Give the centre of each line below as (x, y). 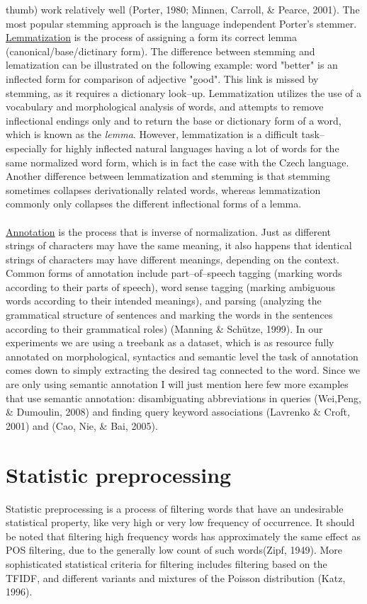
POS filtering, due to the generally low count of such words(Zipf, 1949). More (174, 550)
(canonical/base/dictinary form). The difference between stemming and (160, 51)
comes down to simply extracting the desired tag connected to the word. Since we (183, 370)
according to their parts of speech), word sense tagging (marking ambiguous (170, 286)
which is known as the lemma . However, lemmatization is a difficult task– (165, 134)
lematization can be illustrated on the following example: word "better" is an (172, 65)
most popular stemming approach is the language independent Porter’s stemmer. (181, 23)
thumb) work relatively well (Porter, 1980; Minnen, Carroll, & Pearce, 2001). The (183, 9)
